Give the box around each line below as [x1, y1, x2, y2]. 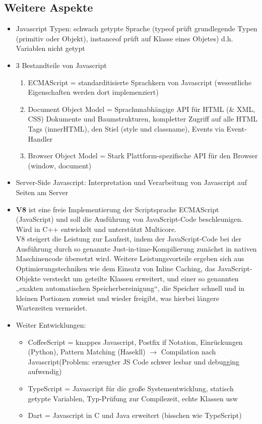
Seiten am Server [16, 187, 69, 197]
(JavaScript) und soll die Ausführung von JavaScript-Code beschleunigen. [16, 214, 243, 224]
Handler [28, 133, 53, 144]
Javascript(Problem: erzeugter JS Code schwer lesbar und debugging [28, 356, 240, 367]
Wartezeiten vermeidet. [16, 302, 88, 313]
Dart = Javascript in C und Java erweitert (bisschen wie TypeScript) [28, 410, 242, 420]
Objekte [16, 273, 41, 283]
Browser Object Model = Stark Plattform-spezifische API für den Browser [28, 150, 258, 161]
